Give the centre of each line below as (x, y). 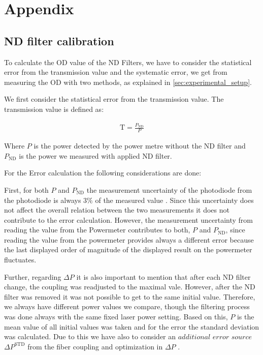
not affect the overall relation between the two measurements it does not (117, 210)
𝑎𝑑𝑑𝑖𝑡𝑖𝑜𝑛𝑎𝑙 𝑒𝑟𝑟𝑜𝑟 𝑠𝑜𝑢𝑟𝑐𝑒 (215, 337)
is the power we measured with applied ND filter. (95, 155)
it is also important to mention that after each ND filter (163, 276)
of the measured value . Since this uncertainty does (174, 200)
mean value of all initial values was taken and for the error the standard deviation (132, 326)
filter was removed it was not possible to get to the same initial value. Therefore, (130, 296)
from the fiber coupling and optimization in (95, 346)
